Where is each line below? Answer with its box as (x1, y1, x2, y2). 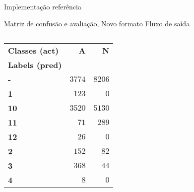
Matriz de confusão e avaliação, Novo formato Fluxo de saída (4, 18, 190, 28)
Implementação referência (4, 1, 82, 11)
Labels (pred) (8, 59, 62, 71)
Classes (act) (8, 45, 59, 57)
